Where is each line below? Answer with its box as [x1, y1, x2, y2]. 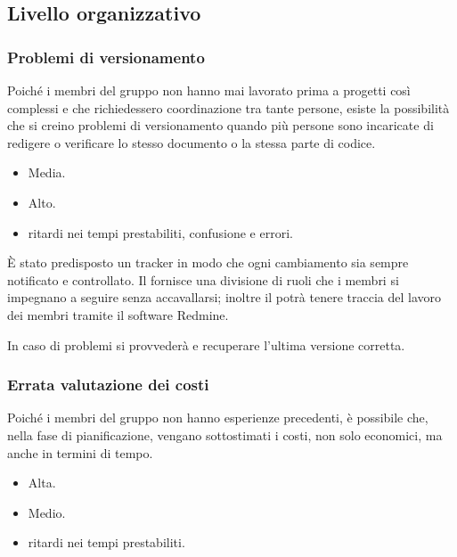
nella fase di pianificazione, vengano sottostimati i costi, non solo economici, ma [7, 425, 443, 444]
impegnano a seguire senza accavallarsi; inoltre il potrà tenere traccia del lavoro [7, 288, 441, 307]
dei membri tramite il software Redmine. [7, 305, 229, 324]
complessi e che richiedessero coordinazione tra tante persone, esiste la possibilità [7, 98, 450, 117]
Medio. [28, 503, 66, 521]
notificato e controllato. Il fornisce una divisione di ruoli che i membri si [7, 270, 399, 289]
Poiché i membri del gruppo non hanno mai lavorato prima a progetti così [7, 81, 411, 99]
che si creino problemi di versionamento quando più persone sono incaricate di [7, 116, 434, 135]
